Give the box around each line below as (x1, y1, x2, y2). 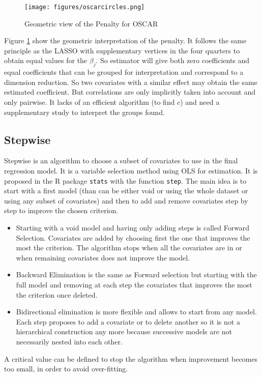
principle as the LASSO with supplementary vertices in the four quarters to (4, 45, 240, 55)
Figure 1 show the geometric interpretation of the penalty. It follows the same (4, 35, 247, 46)
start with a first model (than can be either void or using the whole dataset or (4, 185, 248, 196)
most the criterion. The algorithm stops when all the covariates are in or (16, 242, 242, 253)
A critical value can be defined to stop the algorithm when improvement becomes (4, 353, 258, 364)
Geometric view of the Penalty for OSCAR (24, 18, 158, 28)
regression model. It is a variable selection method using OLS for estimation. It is (4, 165, 258, 176)
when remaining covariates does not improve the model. (16, 252, 190, 263)
